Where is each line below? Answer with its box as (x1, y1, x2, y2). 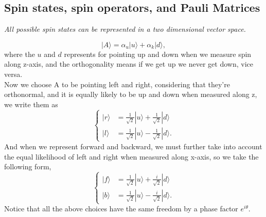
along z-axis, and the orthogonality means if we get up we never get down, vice (4, 58, 253, 69)
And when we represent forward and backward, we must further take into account (4, 141, 262, 151)
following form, (4, 161, 51, 172)
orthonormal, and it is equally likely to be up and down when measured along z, (4, 89, 257, 100)
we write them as (4, 98, 58, 109)
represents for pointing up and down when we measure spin (64, 48, 252, 59)
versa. (4, 68, 23, 79)
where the (4, 48, 35, 59)
